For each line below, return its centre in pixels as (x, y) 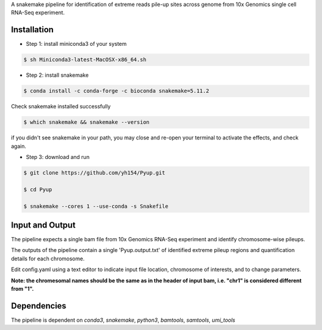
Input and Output (43, 225)
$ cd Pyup (38, 189)
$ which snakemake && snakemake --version (86, 122)
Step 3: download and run (58, 157)
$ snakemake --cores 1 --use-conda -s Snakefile (96, 206)
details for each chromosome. (48, 259)
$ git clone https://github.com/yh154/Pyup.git (94, 172)
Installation (32, 30)
